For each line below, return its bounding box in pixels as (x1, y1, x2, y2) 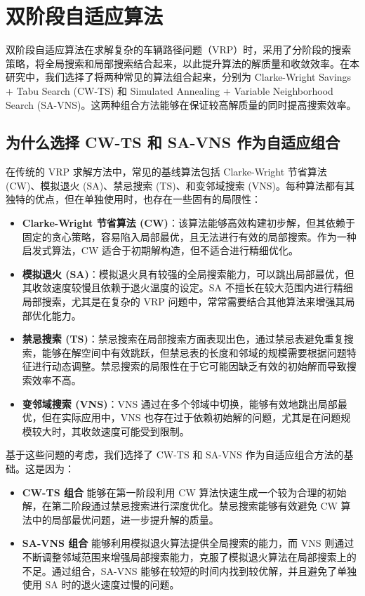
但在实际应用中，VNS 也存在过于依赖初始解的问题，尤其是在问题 (41, 410, 341, 425)
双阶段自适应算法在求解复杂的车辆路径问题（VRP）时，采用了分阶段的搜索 (6, 42, 352, 57)
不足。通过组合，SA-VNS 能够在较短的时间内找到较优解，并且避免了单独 (22, 563, 357, 578)
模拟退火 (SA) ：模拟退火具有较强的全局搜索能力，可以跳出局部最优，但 (22, 266, 354, 281)
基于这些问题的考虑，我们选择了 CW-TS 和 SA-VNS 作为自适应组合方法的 (6, 447, 344, 462)
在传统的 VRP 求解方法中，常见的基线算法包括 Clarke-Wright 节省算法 (6, 164, 327, 179)
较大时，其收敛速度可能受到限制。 (32, 423, 190, 438)
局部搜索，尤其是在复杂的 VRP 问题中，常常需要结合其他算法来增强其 (22, 294, 345, 309)
